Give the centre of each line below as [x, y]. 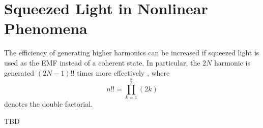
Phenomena [46, 28]
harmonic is [232, 62]
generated [19, 72]
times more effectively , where [123, 72]
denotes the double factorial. [48, 104]
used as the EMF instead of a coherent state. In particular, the [102, 62]
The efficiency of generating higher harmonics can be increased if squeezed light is [132, 53]
